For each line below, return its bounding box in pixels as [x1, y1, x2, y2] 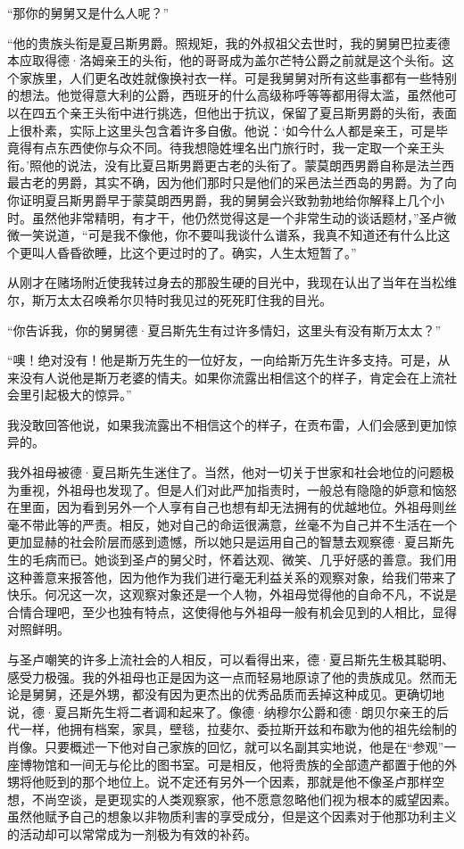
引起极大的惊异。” [31, 385, 132, 404]
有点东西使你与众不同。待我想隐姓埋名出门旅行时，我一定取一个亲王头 [31, 138, 444, 157]
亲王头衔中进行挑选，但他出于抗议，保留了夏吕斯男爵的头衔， [69, 103, 432, 121]
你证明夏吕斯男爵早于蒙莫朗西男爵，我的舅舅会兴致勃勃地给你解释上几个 [7, 190, 432, 209]
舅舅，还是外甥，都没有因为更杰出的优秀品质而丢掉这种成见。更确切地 [31, 685, 444, 704]
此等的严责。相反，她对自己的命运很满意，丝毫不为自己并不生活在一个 [44, 515, 457, 533]
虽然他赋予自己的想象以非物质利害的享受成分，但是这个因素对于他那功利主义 [7, 807, 457, 826]
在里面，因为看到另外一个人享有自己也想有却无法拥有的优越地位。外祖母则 [7, 498, 444, 516]
